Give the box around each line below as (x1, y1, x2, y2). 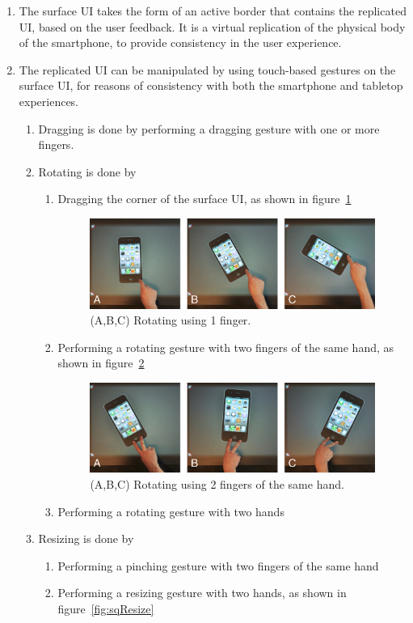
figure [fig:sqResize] (57, 600, 154, 617)
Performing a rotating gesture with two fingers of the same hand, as (57, 338, 394, 355)
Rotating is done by (38, 163, 137, 180)
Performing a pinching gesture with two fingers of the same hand (57, 557, 379, 574)
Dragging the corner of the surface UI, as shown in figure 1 (57, 190, 352, 207)
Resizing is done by (38, 530, 134, 547)
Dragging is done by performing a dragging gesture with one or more (38, 120, 380, 137)
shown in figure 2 (57, 354, 145, 371)
